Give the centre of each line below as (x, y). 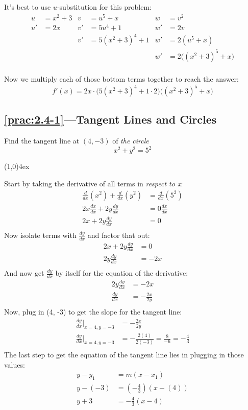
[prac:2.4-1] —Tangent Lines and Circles (110, 119)
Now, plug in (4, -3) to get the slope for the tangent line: (93, 312)
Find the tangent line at (42, 141)
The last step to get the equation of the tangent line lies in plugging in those (124, 355)
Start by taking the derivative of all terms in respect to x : (94, 183)
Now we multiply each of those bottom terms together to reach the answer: (121, 78)
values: (15, 364)
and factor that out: (119, 235)
